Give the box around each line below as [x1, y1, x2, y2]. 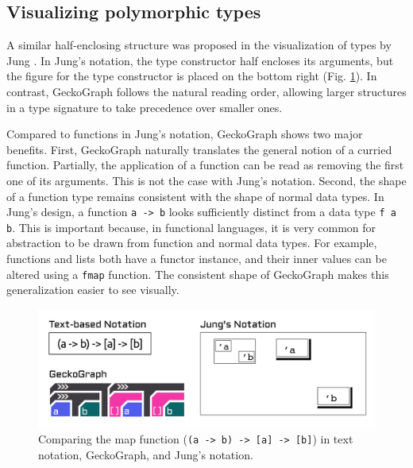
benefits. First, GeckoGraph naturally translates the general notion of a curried [6, 141, 392, 157]
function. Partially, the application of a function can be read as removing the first [6, 157, 404, 173]
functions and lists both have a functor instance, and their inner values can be [6, 250, 387, 267]
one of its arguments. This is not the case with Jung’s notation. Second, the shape [6, 172, 407, 188]
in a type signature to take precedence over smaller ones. [6, 99, 283, 115]
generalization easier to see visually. [6, 281, 179, 298]
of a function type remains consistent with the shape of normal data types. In [6, 188, 384, 204]
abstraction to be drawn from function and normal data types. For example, [6, 234, 377, 251]
